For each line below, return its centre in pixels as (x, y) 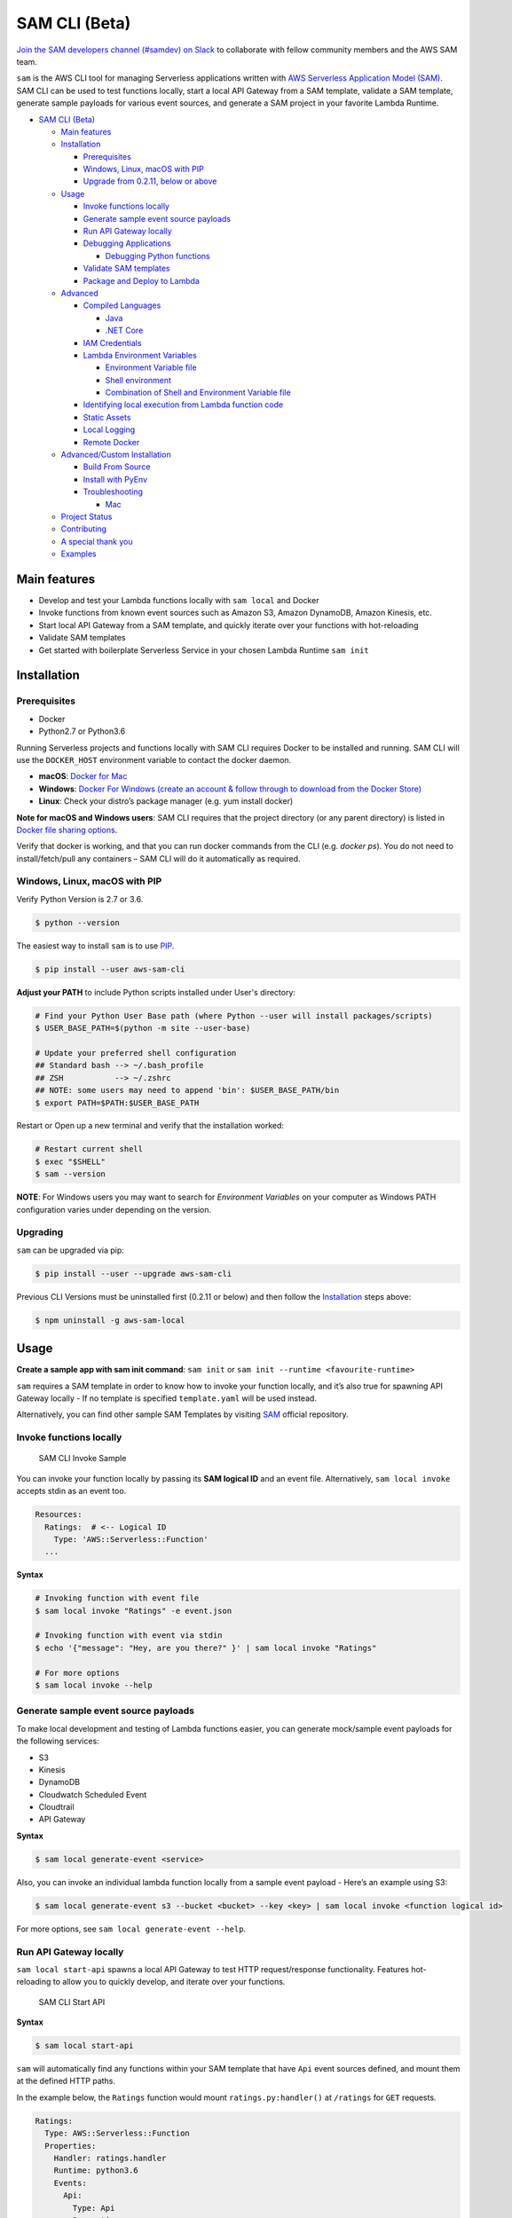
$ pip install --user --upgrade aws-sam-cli (134, 1274)
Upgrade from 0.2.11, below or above (150, 181)
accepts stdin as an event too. (71, 1491)
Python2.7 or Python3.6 (82, 731)
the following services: (58, 1741)
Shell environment (138, 380)
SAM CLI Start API (72, 2002)
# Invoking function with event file (117, 1598)
